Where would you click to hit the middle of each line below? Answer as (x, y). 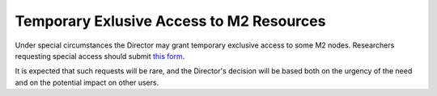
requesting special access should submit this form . (100, 56)
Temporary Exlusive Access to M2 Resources (170, 21)
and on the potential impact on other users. (87, 82)
